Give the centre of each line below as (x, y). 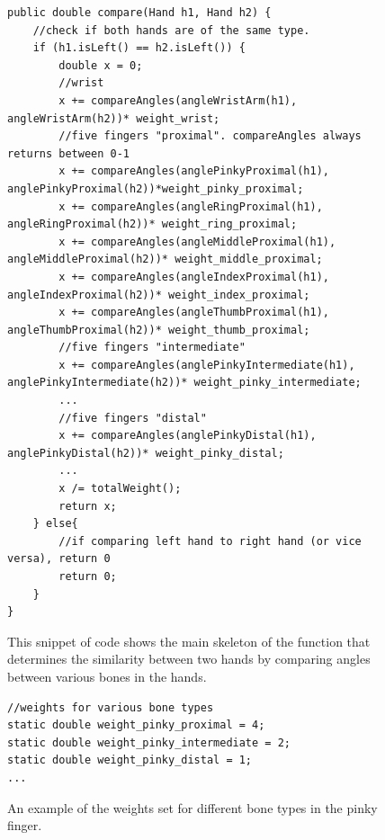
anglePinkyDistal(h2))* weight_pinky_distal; (146, 453)
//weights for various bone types (111, 707)
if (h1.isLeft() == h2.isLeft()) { (139, 48)
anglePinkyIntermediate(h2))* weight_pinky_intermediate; (184, 383)
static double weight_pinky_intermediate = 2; (149, 742)
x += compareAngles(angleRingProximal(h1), (191, 206)
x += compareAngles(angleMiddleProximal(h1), (197, 241)
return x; (88, 506)
